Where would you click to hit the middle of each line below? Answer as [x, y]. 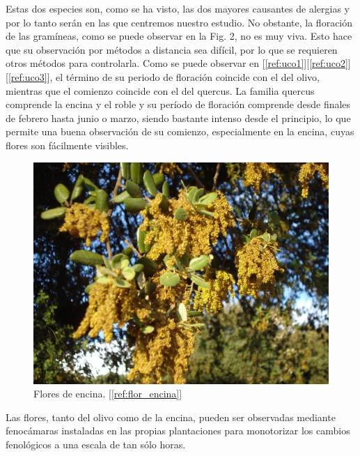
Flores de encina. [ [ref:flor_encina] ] [108, 394]
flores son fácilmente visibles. [67, 145]
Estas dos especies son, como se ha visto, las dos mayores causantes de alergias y [178, 8]
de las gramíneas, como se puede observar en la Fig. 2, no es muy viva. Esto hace [179, 36]
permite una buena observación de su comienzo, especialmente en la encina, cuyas [180, 131]
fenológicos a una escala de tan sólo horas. [96, 444]
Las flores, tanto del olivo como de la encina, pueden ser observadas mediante [171, 417]
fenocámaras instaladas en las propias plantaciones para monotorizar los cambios [178, 431]
